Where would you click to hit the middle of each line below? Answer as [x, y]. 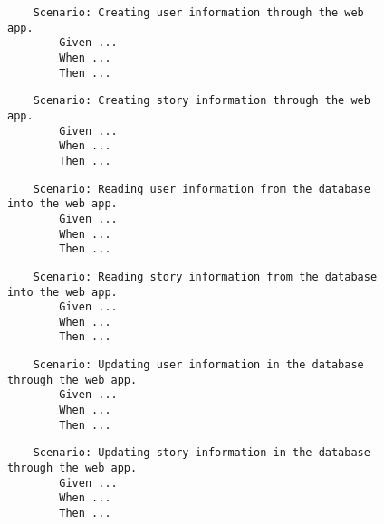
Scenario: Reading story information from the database [205, 276]
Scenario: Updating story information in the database [202, 453]
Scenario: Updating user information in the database [198, 365]
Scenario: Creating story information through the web [202, 101]
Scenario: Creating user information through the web [198, 13]
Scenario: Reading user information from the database [202, 189]
